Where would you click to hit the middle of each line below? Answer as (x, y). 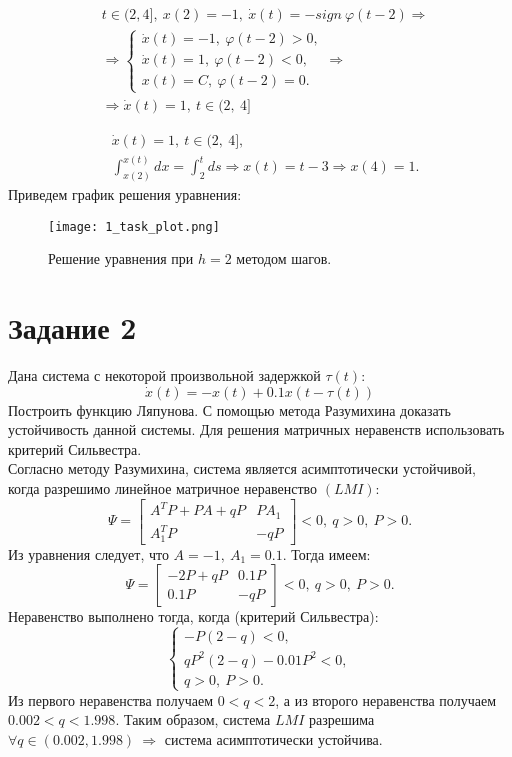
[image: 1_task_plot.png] (134, 226)
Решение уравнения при (121, 258)
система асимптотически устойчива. (273, 739)
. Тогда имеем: (326, 553)
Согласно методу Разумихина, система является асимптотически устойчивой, (242, 468)
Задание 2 (72, 327)
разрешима (341, 719)
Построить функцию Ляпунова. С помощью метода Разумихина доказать (229, 409)
